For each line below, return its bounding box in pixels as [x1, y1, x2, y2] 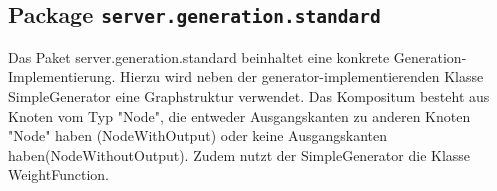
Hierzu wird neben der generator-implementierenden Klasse [120, 66, 484, 87]
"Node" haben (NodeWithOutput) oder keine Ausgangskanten [8, 125, 387, 146]
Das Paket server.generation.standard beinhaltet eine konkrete [8, 46, 390, 67]
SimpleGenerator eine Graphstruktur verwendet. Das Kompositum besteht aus [8, 85, 490, 106]
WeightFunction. [8, 164, 109, 185]
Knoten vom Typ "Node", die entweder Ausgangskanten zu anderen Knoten [8, 105, 471, 126]
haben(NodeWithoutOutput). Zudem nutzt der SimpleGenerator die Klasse [8, 144, 471, 165]
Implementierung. [8, 66, 116, 87]
